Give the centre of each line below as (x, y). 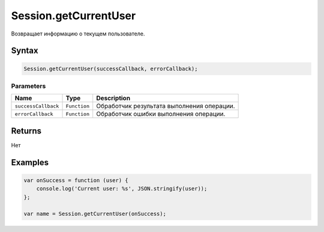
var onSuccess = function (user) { (76, 180)
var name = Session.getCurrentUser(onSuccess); (95, 214)
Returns (26, 131)
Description (113, 98)
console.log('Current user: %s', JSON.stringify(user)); (122, 189)
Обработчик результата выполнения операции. (166, 106)
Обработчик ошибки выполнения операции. (161, 114)
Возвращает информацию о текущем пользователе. (78, 34)
